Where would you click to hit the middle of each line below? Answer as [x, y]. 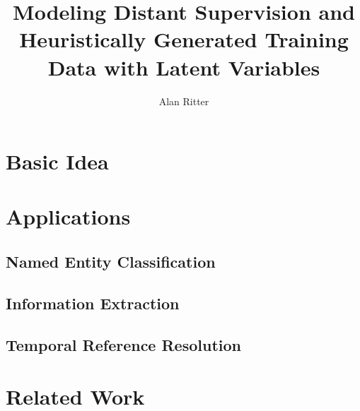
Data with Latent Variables [184, 67]
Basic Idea [57, 161]
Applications [68, 216]
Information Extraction [93, 303]
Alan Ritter [184, 101]
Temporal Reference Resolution [123, 344]
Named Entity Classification [111, 262]
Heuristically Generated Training [184, 39]
